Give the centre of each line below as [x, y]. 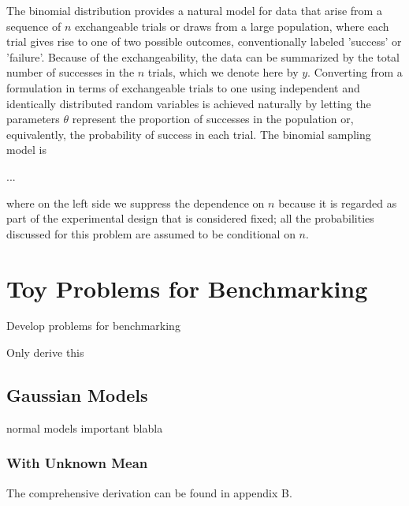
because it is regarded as [338, 202]
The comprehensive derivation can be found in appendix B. [149, 492]
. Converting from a [355, 72]
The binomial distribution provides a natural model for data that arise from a [194, 10]
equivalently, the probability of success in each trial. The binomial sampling [189, 134]
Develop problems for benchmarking [93, 326]
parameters [33, 119]
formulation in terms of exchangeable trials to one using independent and [183, 87]
